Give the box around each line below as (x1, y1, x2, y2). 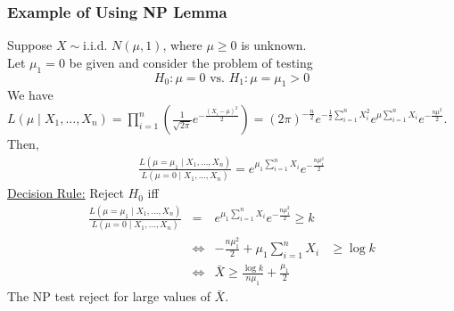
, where (162, 36, 202, 54)
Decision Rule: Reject (7, 184, 124, 202)
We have (7, 86, 54, 104)
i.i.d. (83, 40, 108, 53)
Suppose (7, 36, 53, 54)
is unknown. (241, 36, 307, 54)
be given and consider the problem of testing (69, 53, 313, 71)
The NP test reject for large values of (7, 287, 210, 306)
